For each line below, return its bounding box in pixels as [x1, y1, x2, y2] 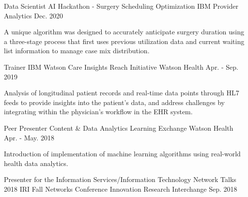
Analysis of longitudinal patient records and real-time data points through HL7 [4, 88, 239, 98]
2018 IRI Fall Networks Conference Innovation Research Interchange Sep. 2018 [4, 183, 237, 194]
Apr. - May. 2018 [4, 132, 54, 142]
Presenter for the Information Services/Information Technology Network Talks [4, 174, 236, 184]
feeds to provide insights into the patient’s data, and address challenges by [4, 97, 225, 107]
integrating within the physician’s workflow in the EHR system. [4, 106, 193, 117]
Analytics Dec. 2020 [4, 10, 63, 20]
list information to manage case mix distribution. [4, 45, 150, 56]
